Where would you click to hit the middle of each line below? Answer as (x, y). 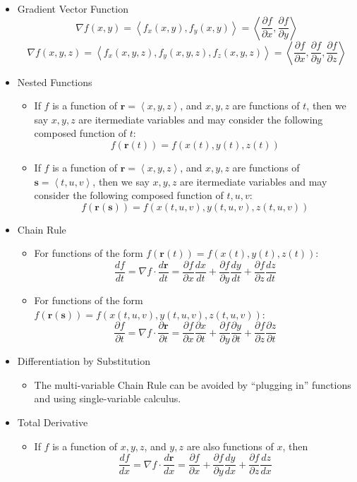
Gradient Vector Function (73, 8)
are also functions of (230, 446)
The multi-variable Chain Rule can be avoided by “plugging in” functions (193, 384)
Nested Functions (55, 82)
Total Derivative (53, 422)
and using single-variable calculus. (108, 398)
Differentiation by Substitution (84, 361)
